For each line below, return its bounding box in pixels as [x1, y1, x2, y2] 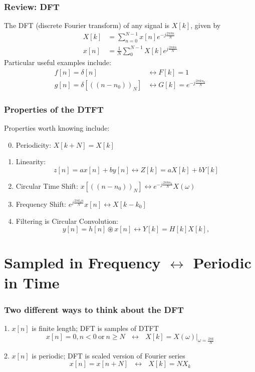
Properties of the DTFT [4, 103, 104, 115]
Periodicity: [16, 139, 52, 150]
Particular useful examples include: [4, 57, 111, 68]
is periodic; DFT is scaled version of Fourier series [32, 350, 185, 360]
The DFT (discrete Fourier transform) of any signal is [4, 20, 170, 31]
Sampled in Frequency [4, 252, 161, 273]
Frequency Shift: [16, 198, 67, 209]
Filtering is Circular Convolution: [16, 215, 119, 226]
